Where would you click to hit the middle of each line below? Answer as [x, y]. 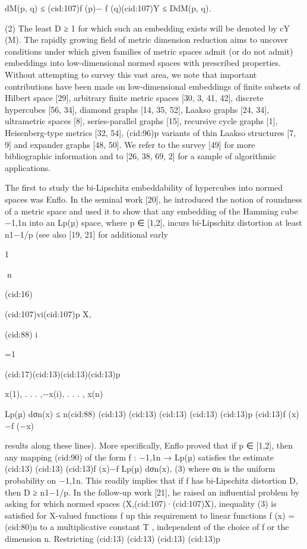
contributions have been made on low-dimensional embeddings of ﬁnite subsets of [153, 86]
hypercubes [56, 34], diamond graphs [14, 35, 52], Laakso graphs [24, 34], [137, 109]
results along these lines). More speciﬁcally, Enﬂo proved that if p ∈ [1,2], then [149, 445]
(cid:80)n [21, 527]
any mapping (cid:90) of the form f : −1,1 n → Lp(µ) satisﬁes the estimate [139, 457]
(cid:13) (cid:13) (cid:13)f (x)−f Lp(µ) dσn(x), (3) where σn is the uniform [140, 468]
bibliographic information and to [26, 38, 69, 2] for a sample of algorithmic [140, 156]
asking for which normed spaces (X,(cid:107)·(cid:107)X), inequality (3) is [141, 504]
